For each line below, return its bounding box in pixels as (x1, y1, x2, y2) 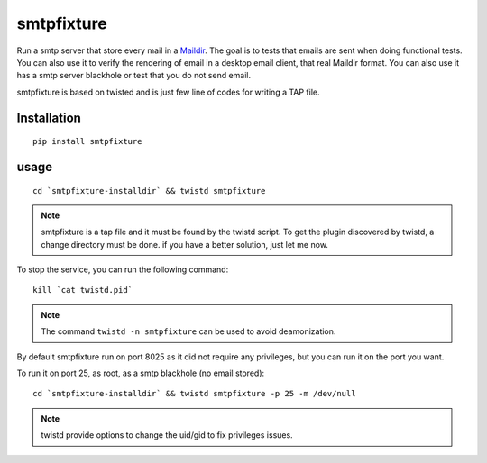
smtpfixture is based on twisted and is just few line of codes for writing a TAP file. (16, 86, 320, 97)
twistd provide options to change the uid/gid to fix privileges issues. (41, 430, 293, 440)
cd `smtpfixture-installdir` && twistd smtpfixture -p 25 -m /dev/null (32, 388, 356, 399)
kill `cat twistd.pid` (32, 285, 133, 295)
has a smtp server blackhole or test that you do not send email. (16, 70, 252, 81)
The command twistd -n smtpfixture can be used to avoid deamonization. (41, 326, 336, 337)
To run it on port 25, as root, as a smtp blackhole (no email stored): (16, 368, 265, 378)
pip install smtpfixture (32, 136, 142, 147)
